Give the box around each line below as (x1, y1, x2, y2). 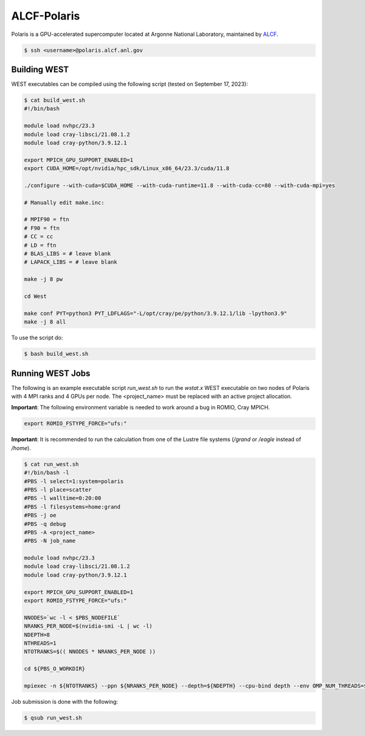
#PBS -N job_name (24, 537, 76, 545)
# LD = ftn (24, 241, 57, 249)
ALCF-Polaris (11, 9, 80, 23)
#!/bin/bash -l (24, 469, 69, 476)
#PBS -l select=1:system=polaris (24, 478, 124, 484)
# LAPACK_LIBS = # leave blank (24, 259, 118, 266)
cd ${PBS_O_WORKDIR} (24, 665, 85, 673)
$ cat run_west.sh (24, 461, 79, 467)
